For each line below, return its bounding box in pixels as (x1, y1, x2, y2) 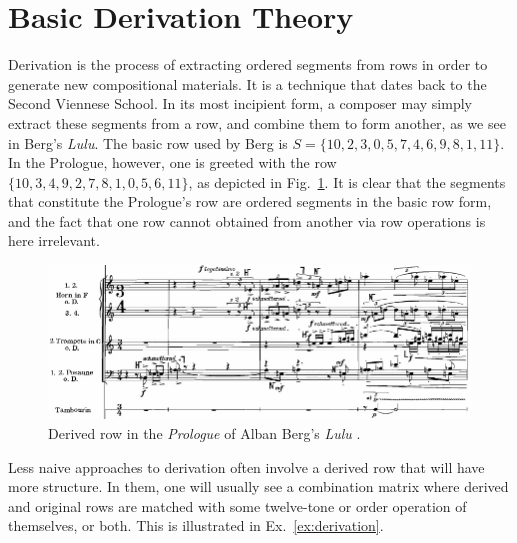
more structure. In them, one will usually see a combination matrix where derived (8, 476, 509, 497)
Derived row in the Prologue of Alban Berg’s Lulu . (48, 422, 361, 443)
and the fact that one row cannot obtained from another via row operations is (8, 210, 486, 231)
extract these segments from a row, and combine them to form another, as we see (8, 112, 506, 133)
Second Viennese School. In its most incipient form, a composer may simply (8, 93, 472, 114)
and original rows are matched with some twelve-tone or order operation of (8, 495, 467, 516)
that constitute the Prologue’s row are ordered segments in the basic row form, (8, 191, 492, 212)
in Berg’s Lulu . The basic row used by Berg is (8, 132, 288, 153)
